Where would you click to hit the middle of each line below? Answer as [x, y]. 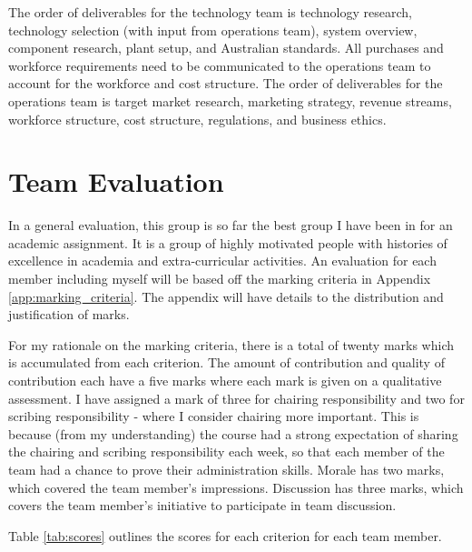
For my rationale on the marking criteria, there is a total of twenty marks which [231, 344]
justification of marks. [69, 314]
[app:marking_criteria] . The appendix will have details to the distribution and [226, 296]
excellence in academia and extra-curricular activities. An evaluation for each [222, 261]
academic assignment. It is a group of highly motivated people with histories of [228, 242]
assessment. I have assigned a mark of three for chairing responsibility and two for [236, 398]
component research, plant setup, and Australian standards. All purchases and [226, 48]
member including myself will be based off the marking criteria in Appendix [220, 279]
